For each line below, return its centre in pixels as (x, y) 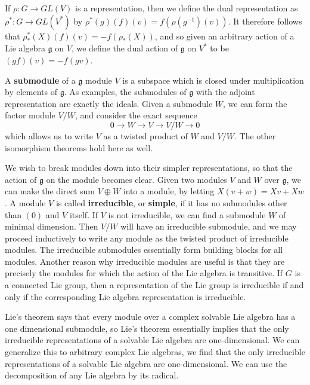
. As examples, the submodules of (125, 92)
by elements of (31, 92)
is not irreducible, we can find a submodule (187, 214)
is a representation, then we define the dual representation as (187, 8)
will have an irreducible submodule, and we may (209, 226)
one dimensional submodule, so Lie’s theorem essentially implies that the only (147, 328)
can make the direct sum (50, 191)
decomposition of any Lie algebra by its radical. (92, 375)
